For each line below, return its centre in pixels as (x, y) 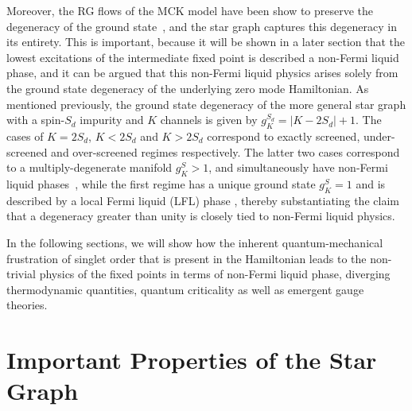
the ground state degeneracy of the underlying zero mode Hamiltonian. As (188, 88)
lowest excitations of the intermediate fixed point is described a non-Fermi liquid (203, 57)
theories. (27, 305)
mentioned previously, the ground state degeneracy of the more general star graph (206, 104)
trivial (21, 274)
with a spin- (36, 120)
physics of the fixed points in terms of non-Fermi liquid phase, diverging (215, 274)
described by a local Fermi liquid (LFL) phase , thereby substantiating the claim (203, 200)
